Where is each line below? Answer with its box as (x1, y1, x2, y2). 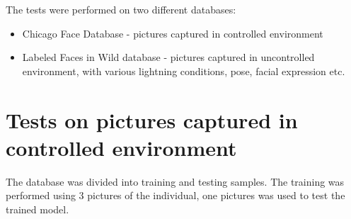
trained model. (6, 201, 69, 216)
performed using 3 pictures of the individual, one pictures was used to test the (6, 188, 345, 203)
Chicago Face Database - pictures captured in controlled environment (22, 26, 323, 40)
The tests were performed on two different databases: (6, 2, 236, 16)
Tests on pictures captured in (6, 105, 298, 134)
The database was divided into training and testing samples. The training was (6, 174, 345, 189)
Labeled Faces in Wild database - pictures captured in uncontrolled (22, 50, 315, 64)
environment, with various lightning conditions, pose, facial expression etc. (22, 63, 345, 78)
